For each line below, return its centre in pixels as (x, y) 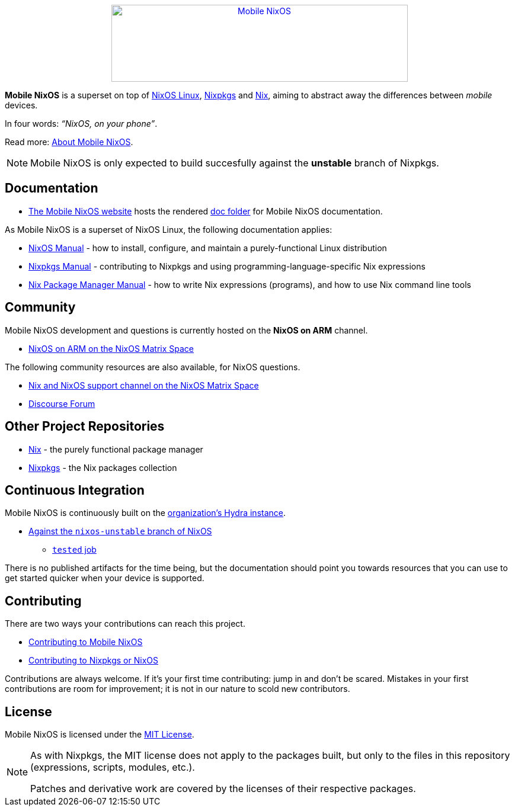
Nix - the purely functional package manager (116, 449)
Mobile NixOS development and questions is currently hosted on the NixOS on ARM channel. (186, 330)
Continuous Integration (75, 490)
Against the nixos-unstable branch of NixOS (120, 531)
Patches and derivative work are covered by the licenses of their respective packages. (223, 789)
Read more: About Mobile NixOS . (69, 142)
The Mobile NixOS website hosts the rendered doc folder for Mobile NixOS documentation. (206, 211)
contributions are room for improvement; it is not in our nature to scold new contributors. (177, 689)
